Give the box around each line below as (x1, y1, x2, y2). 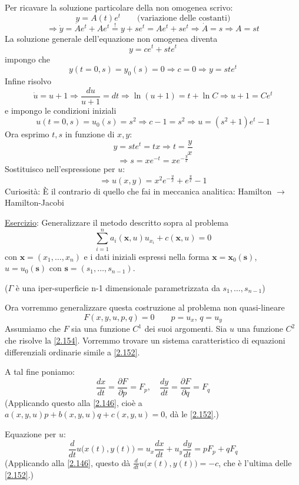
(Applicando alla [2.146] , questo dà (5, 456, 131, 468)
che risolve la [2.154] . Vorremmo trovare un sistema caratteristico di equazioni (5, 334, 285, 347)
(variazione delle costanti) (137, 14, 231, 22)
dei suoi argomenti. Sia (144, 322, 227, 335)
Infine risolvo (5, 75, 52, 87)
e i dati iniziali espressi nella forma (84, 250, 210, 262)
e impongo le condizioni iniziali (5, 104, 117, 116)
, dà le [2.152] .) (165, 408, 220, 420)
